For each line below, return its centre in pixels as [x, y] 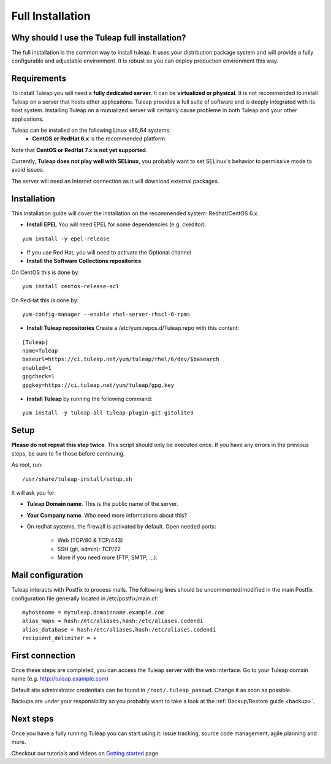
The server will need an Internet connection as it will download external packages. [115, 181]
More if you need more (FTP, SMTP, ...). [107, 557]
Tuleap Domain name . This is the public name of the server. [102, 504]
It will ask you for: [34, 492]
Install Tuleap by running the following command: [89, 399]
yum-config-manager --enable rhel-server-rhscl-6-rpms [106, 314]
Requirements [39, 79]
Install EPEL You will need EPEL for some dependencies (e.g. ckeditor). [116, 224]
